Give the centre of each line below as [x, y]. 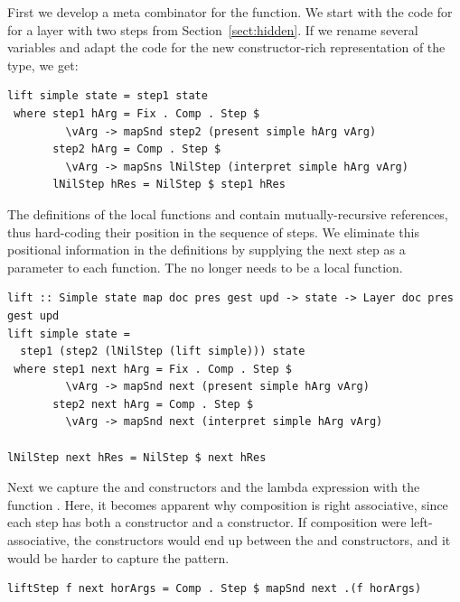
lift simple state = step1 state [108, 96]
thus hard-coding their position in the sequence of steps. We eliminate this [213, 232]
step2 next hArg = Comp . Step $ [153, 404]
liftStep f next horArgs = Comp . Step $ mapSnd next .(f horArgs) [215, 589]
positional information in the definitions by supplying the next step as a [207, 250]
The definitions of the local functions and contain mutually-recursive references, [228, 213]
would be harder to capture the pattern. [118, 557]
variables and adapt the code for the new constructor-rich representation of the [226, 47]
